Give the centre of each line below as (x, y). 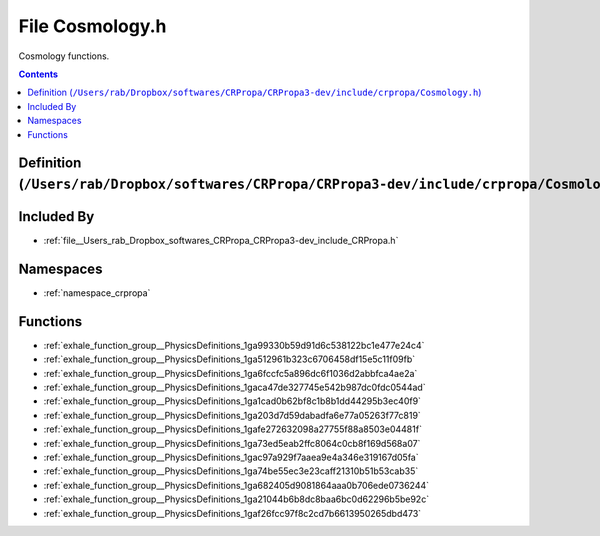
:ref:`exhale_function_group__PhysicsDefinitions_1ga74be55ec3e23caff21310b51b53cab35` (231, 471)
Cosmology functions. (64, 56)
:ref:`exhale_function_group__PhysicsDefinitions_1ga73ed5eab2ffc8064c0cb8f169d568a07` (232, 443)
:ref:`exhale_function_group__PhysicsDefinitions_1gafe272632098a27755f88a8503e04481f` (232, 429)
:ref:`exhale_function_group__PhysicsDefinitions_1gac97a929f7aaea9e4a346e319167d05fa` (231, 457)
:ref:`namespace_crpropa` (97, 292)
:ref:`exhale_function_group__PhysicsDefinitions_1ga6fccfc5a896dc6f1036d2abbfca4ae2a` (230, 373)
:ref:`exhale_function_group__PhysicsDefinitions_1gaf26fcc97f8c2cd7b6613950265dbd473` (232, 513)
